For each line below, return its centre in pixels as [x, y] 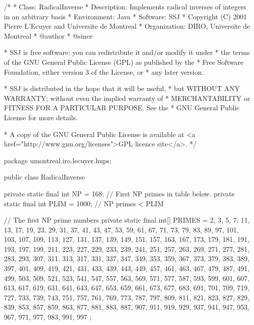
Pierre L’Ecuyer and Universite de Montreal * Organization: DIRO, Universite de [127, 26]
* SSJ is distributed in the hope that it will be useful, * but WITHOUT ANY [122, 88]
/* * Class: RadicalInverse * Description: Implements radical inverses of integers [125, 6]
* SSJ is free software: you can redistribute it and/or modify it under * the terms [127, 52]
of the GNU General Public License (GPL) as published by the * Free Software [124, 62]
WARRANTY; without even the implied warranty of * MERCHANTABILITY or [127, 98]
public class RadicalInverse [44, 177]
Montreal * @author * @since [48, 35]
